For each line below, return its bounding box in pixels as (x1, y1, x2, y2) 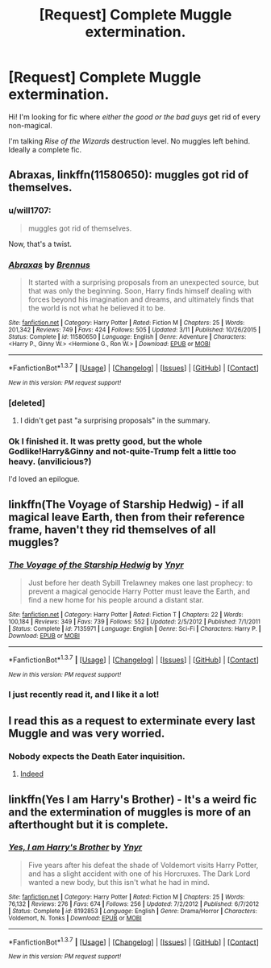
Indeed (19, 769, 44, 779)
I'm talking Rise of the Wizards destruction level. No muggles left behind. (8, 136, 251, 146)
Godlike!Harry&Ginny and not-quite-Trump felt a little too (8, 445, 236, 457)
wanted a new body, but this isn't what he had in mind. (27, 877, 210, 887)
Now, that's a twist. (8, 239, 73, 248)
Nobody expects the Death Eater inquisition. (8, 750, 186, 761)
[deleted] (8, 397, 46, 408)
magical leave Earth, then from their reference (8, 510, 245, 524)
